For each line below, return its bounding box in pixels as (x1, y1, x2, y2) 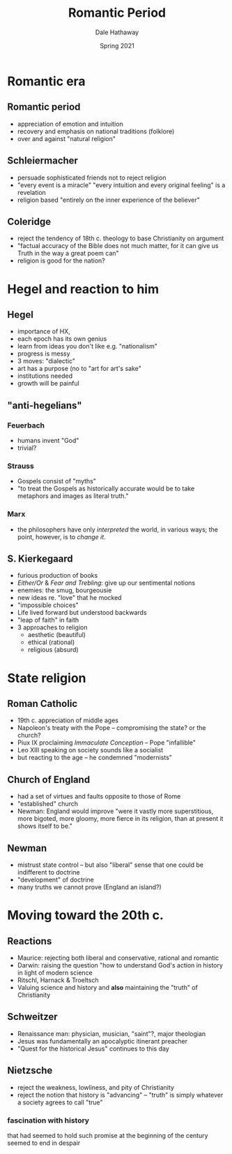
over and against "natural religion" (17, 134, 116, 143)
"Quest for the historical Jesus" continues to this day (17, 1044, 169, 1053)
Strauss (7, 461, 35, 471)
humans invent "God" (17, 437, 79, 445)
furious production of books (17, 571, 98, 580)
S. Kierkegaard (7, 553, 73, 565)
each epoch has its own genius (17, 335, 107, 343)
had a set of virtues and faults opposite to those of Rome (17, 792, 181, 801)
